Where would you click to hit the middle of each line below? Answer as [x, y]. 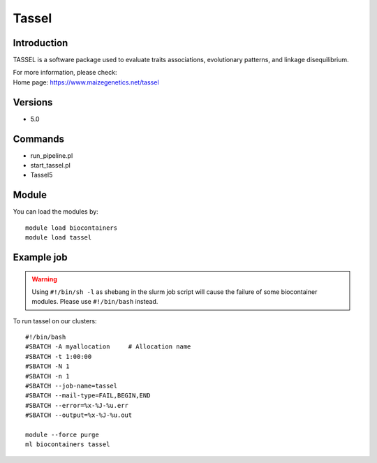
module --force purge [62, 435]
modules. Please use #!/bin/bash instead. [95, 302]
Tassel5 [42, 175]
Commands [39, 139]
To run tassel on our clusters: [55, 321]
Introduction [40, 43]
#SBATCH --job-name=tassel [72, 386]
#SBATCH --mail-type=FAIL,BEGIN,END [88, 396]
